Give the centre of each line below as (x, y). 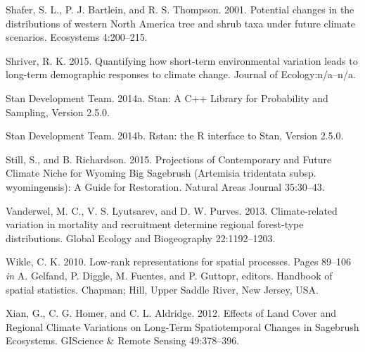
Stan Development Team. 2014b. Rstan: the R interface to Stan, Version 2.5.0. (175, 136)
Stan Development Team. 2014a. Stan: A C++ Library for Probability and (167, 98)
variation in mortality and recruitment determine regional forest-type (155, 224)
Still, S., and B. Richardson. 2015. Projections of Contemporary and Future (169, 159)
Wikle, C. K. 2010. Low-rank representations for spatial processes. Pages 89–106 (179, 262)
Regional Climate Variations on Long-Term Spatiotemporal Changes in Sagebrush (182, 326)
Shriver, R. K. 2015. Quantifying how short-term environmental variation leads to (182, 60)
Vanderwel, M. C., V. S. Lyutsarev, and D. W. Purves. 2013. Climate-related (172, 210)
